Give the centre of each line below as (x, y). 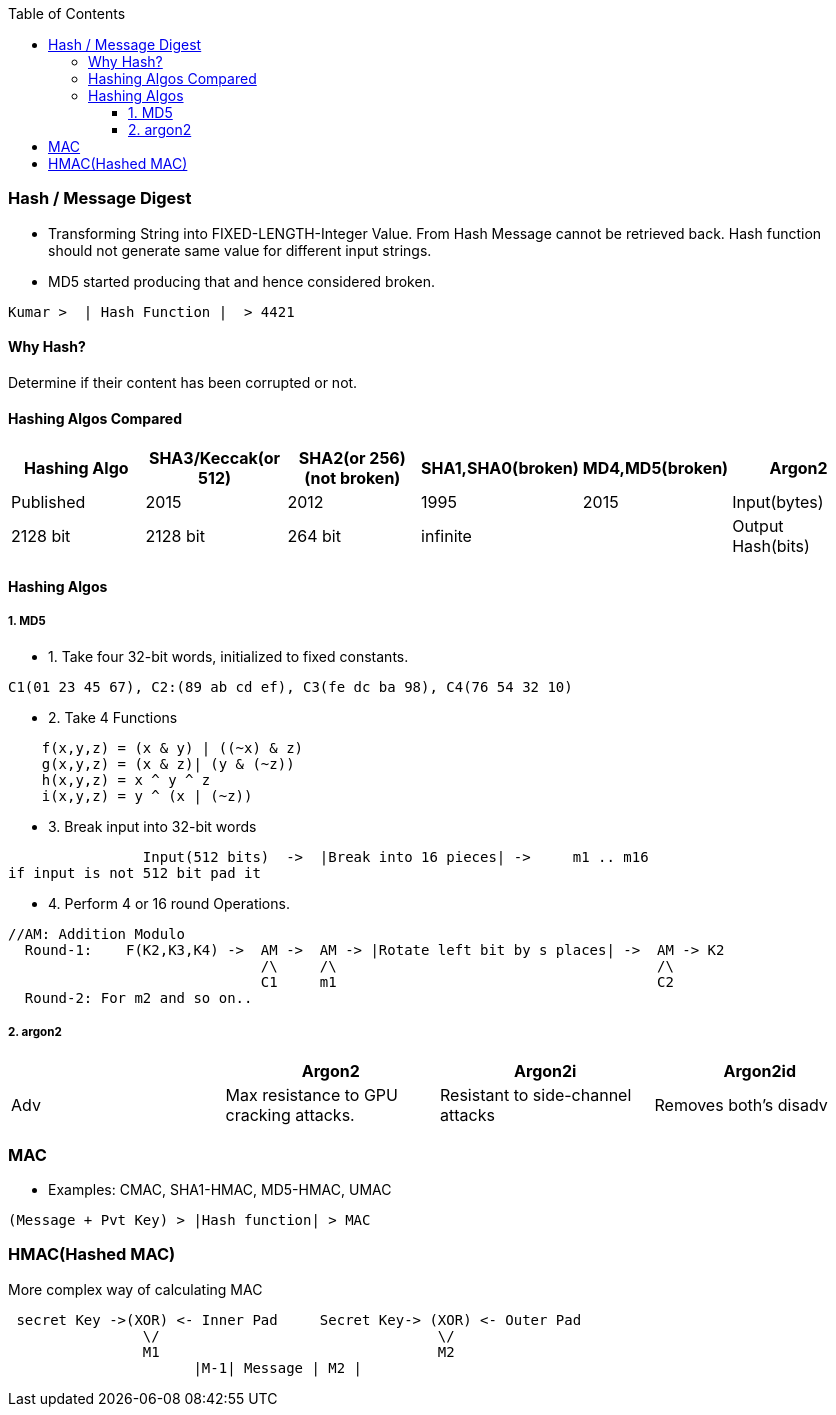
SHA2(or (332, 458)
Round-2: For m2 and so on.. (138, 997)
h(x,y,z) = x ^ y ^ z (126, 779)
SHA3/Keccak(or (214, 458)
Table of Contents (67, 13)
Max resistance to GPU (311, 1095)
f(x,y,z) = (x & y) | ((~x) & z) (172, 747)
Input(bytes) (778, 502)
